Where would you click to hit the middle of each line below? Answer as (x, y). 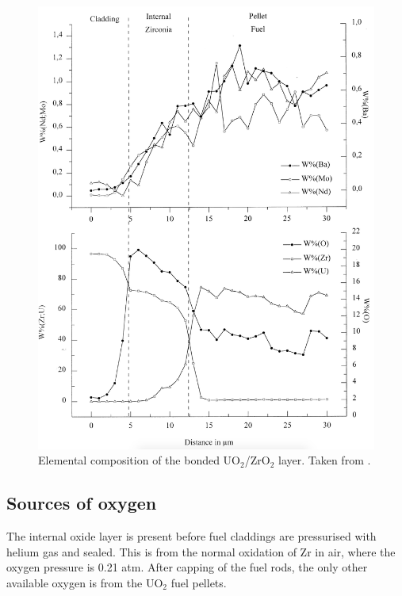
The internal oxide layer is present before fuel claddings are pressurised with (191, 536)
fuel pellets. (199, 582)
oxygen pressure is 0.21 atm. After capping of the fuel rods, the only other (187, 567)
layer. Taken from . (324, 460)
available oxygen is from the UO (85, 582)
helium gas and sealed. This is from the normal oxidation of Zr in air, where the (201, 551)
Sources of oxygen (82, 503)
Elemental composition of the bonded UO (140, 460)
